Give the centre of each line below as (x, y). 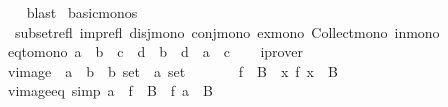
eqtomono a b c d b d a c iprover (155, 51)
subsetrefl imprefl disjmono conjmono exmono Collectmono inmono (227, 31)
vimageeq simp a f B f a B (110, 90)
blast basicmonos (82, 12)
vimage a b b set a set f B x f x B (172, 70)
